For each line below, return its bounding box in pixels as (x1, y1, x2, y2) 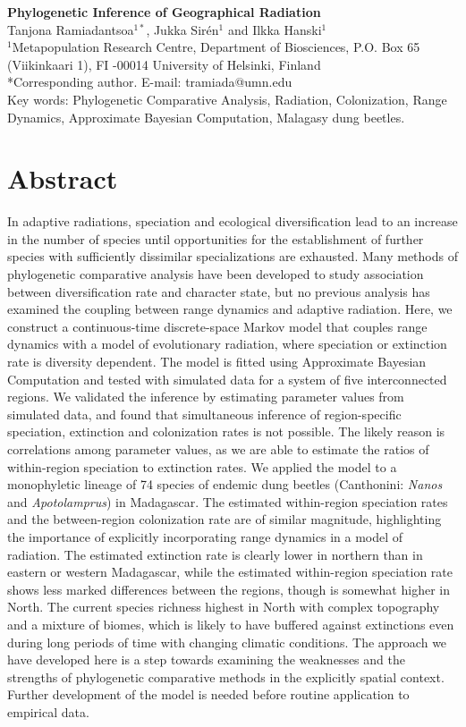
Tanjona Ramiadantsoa (7, 20, 134, 38)
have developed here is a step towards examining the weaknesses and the (7, 650, 405, 669)
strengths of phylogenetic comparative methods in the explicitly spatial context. (7, 667, 445, 686)
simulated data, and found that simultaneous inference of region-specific (7, 404, 402, 423)
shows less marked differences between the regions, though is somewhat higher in (7, 579, 450, 598)
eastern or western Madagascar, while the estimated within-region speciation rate (7, 562, 453, 581)
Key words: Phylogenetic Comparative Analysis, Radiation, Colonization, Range (7, 89, 447, 108)
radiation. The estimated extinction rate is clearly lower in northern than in (7, 545, 423, 563)
